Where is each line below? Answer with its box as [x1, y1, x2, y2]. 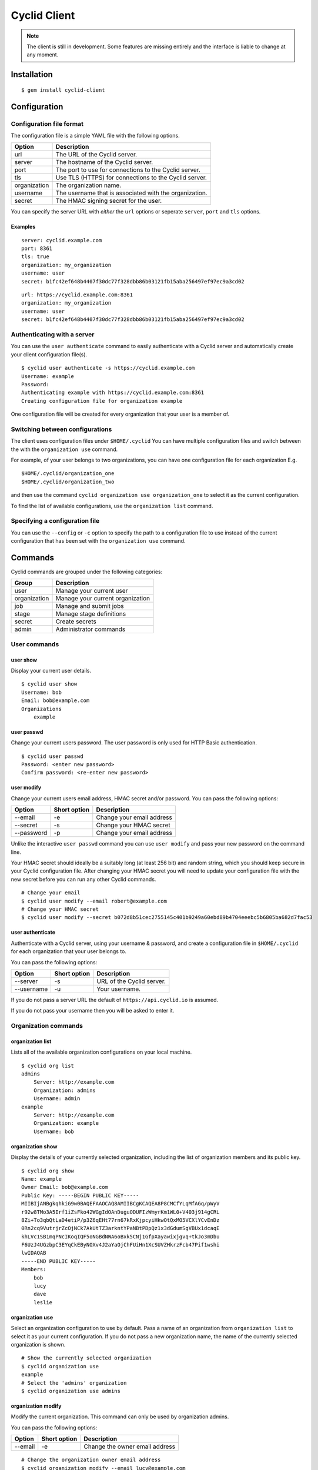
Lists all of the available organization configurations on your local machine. [11, 1048, 192, 1055]
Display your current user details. [11, 667, 92, 674]
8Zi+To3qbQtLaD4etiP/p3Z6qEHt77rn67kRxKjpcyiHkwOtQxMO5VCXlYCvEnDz [21, 1217, 220, 1223]
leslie [33, 1299, 53, 1305]
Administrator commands [55, 625, 126, 633]
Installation [11, 69, 53, 79]
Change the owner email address [83, 1442, 176, 1451]
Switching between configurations [11, 425, 112, 433]
